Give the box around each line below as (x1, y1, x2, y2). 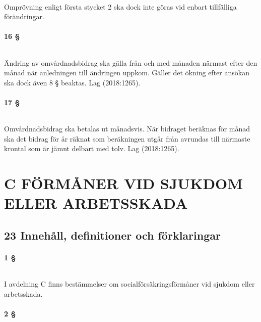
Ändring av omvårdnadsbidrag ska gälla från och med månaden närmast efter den (4, 57, 257, 68)
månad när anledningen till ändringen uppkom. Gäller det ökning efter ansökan (4, 67, 249, 78)
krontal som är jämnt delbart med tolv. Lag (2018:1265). (4, 143, 179, 154)
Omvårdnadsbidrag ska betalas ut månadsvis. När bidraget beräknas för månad (4, 123, 250, 134)
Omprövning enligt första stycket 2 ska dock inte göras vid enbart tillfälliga (4, 1, 237, 12)
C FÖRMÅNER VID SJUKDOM (4, 173, 243, 194)
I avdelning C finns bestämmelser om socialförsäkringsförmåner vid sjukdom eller (4, 279, 255, 289)
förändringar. (4, 11, 44, 22)
